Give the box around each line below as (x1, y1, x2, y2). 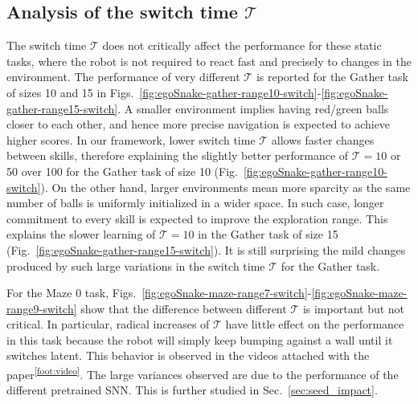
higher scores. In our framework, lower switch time (6, 131, 256, 148)
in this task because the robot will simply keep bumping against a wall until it (6, 331, 393, 348)
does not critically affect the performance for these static (102, 37, 382, 54)
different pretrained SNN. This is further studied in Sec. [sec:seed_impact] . (6, 382, 378, 398)
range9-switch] (6, 300, 77, 316)
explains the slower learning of (6, 226, 156, 243)
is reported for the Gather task (256, 68, 408, 85)
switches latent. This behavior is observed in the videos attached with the (6, 347, 370, 364)
